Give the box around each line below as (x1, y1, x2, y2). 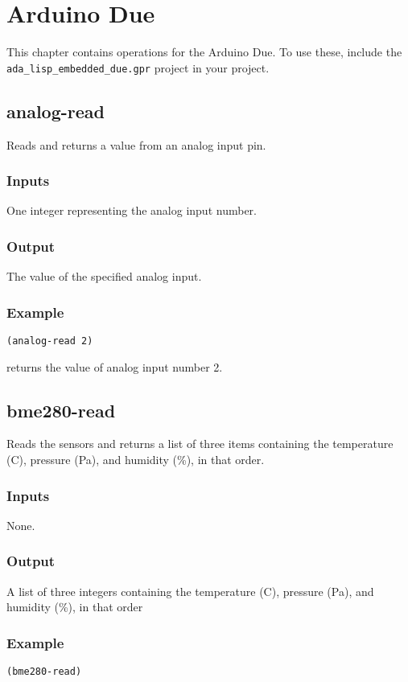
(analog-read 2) (6, 335, 93, 347)
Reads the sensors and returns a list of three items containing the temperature (6, 435, 394, 452)
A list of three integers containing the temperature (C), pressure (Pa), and (6, 582, 374, 599)
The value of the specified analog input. (6, 268, 202, 285)
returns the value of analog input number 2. (6, 358, 223, 375)
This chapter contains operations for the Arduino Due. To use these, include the (6, 43, 402, 60)
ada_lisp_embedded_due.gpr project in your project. (6, 59, 270, 76)
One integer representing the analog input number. (6, 202, 257, 219)
